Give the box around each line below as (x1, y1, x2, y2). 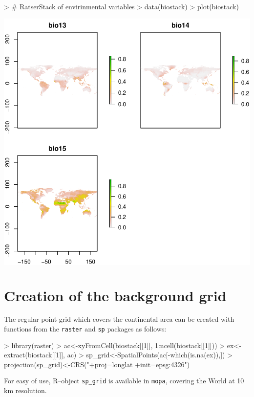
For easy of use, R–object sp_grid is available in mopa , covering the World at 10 (4, 375, 244, 386)
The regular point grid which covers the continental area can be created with (4, 314, 234, 324)
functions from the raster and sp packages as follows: (4, 323, 167, 333)
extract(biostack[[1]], (4, 350, 65, 360)
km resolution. (4, 385, 47, 395)
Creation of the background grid (4, 286, 227, 306)
